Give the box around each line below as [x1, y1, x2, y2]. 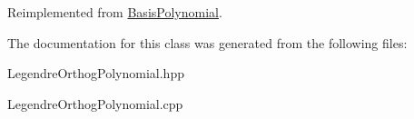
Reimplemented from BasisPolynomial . [7, 3, 222, 21]
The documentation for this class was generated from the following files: [7, 33, 408, 52]
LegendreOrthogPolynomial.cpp [7, 94, 183, 113]
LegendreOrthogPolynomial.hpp [7, 64, 184, 83]
